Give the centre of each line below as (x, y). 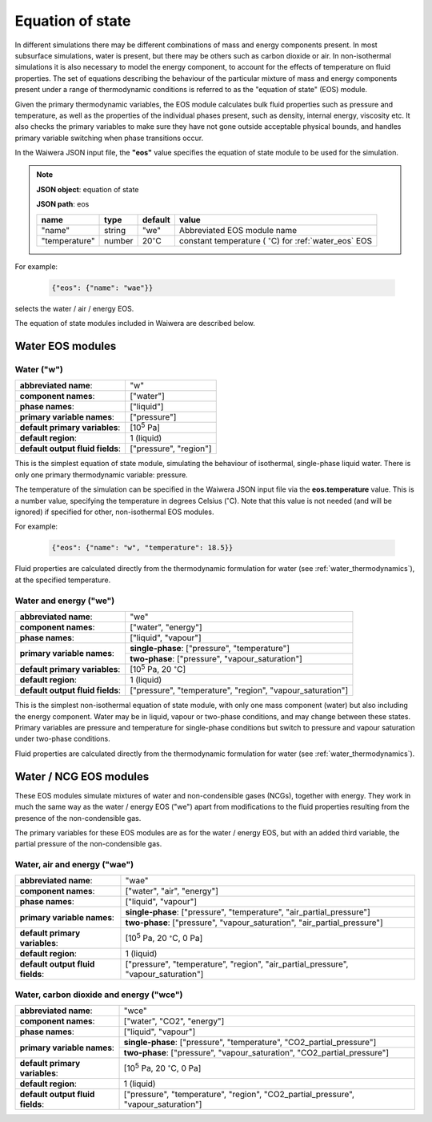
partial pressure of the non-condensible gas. (88, 844)
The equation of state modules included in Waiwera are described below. (135, 323)
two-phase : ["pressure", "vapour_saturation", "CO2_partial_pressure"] (256, 1053)
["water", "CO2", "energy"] (174, 1021)
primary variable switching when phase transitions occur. (109, 138)
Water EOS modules (66, 346)
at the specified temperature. (63, 580)
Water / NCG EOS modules (82, 776)
